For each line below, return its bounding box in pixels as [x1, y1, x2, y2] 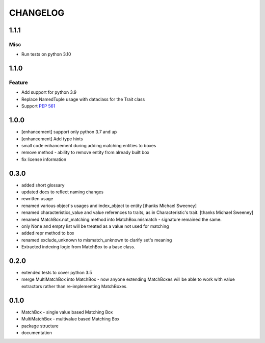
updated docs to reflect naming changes [21, 189, 104, 195]
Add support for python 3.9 [21, 89, 77, 95]
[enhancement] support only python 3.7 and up [21, 129, 117, 135]
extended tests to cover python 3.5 [21, 270, 92, 276]
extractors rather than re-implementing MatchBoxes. [21, 283, 128, 289]
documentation [21, 329, 53, 336]
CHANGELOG [9, 7, 65, 18]
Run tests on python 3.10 [21, 52, 71, 57]
